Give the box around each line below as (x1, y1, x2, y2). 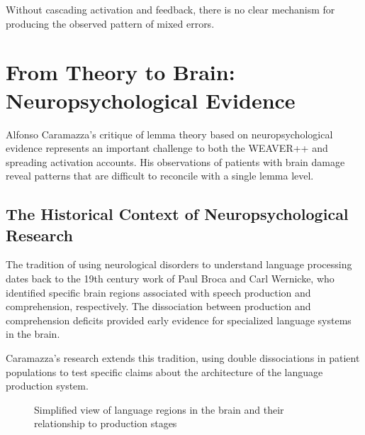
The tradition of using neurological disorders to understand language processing (6, 257, 352, 272)
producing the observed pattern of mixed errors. (6, 16, 215, 31)
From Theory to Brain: (6, 57, 235, 87)
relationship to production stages (34, 416, 177, 431)
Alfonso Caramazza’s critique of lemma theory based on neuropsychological (6, 126, 333, 141)
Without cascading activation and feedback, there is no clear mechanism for (6, 2, 335, 16)
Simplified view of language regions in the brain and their (34, 402, 284, 417)
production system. (6, 378, 89, 393)
